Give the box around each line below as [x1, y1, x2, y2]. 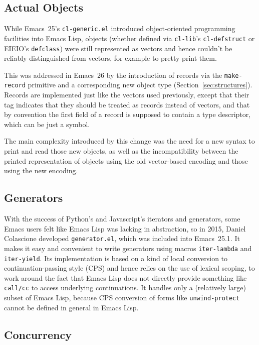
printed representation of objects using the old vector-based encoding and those [4, 155, 248, 166]
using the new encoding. [4, 165, 78, 176]
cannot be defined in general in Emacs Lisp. [4, 302, 139, 312]
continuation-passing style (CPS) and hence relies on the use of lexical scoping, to [4, 263, 255, 273]
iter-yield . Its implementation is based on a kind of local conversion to [4, 253, 228, 263]
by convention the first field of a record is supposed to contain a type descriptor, [4, 109, 251, 120]
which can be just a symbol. [4, 119, 90, 129]
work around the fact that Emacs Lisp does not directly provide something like [4, 272, 247, 283]
